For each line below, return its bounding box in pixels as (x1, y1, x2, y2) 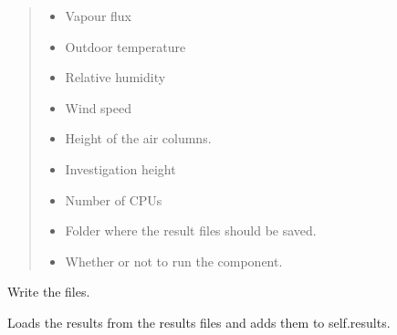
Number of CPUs (65, 190, 162, 209)
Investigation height (65, 159, 176, 178)
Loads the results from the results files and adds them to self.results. (7, 312, 391, 331)
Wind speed (65, 98, 132, 117)
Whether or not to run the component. (65, 251, 283, 270)
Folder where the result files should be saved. (65, 221, 317, 240)
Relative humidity (65, 68, 166, 87)
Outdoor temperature (65, 37, 186, 56)
